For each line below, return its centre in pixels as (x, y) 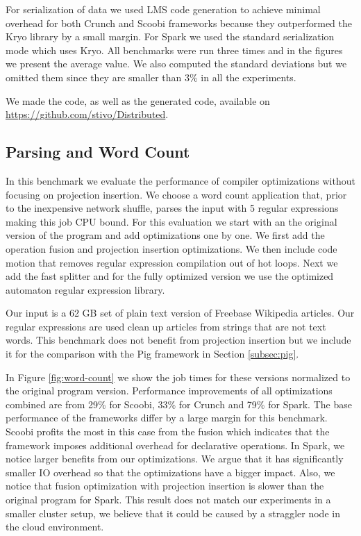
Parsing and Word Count (98, 152)
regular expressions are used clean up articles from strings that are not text (166, 326)
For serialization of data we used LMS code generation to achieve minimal (163, 9)
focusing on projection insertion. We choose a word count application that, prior (176, 194)
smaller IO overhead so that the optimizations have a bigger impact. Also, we (170, 472)
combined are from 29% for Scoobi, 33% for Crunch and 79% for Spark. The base (179, 404)
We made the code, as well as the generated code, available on (138, 100)
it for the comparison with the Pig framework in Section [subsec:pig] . (152, 354)
